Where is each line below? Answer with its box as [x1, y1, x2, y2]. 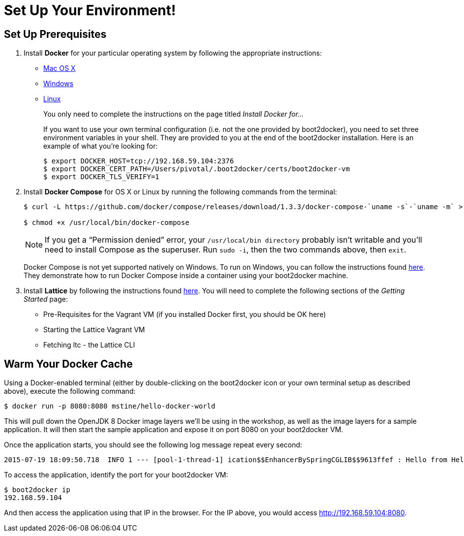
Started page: [24, 295, 68, 304]
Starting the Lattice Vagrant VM [43, 325, 145, 334]
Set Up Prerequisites [4, 28, 107, 40]
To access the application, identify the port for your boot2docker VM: [4, 471, 229, 479]
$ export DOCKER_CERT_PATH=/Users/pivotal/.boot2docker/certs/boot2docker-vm [43, 165, 350, 173]
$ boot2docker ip [4, 486, 70, 494]
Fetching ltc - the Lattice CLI [43, 341, 135, 349]
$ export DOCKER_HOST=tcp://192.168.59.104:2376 [43, 157, 234, 165]
